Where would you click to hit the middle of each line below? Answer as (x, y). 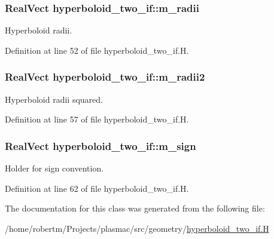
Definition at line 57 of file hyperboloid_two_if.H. (97, 119)
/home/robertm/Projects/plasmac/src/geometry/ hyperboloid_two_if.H (137, 228)
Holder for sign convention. (54, 168)
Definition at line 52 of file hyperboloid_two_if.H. (97, 50)
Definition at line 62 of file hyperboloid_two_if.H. (97, 188)
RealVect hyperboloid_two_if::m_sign (101, 145)
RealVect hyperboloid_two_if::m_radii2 (105, 77)
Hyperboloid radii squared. (54, 99)
